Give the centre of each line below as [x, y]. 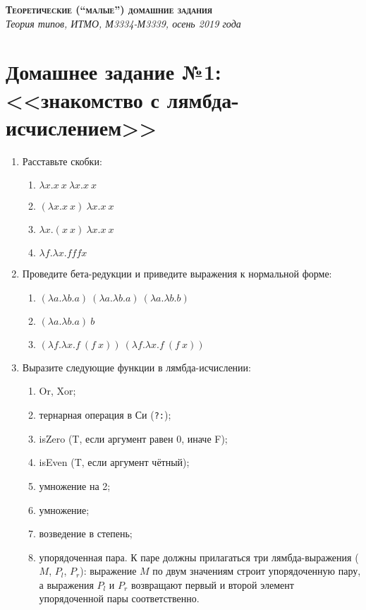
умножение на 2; [75, 485]
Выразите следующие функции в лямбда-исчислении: [136, 367]
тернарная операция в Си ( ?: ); [105, 415]
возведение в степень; [86, 533]
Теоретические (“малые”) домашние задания [109, 9]
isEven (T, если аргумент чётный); [114, 462]
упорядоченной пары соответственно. [119, 598]
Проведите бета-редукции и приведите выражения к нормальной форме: [177, 274]
